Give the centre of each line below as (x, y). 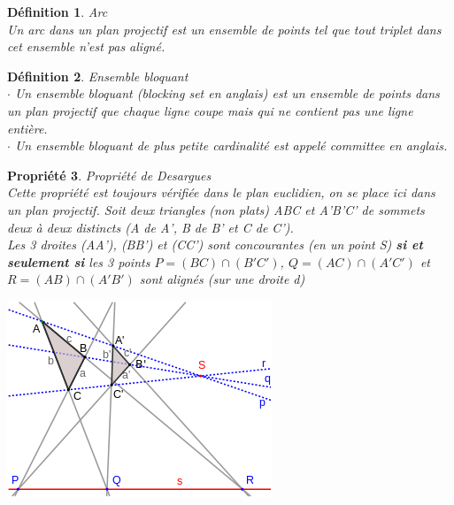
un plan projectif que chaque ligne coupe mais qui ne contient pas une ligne (210, 110)
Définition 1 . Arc (58, 11)
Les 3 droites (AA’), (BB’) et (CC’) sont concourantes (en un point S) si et (215, 245)
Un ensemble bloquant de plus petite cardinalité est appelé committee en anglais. (231, 145)
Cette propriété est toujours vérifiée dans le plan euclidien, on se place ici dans (221, 192)
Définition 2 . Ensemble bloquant (98, 76)
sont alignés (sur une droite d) (222, 279)
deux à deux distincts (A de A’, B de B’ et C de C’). (150, 227)
